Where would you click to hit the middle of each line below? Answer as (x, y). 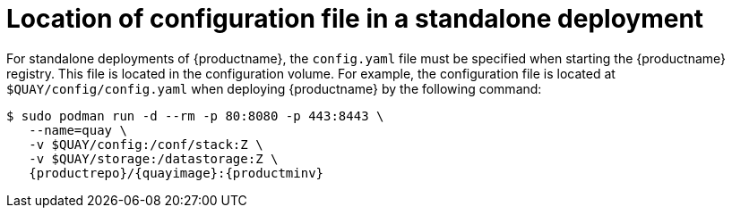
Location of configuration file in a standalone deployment (355, 19)
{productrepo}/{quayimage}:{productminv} (177, 173)
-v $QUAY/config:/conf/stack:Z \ (146, 144)
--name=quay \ (78, 130)
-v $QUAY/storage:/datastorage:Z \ (154, 158)
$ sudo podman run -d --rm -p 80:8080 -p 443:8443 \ (195, 116)
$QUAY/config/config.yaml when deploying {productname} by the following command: (274, 88)
